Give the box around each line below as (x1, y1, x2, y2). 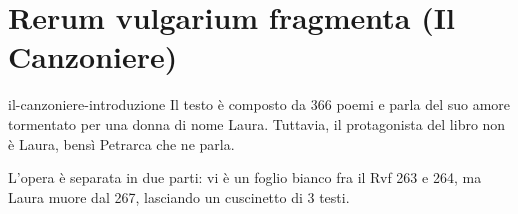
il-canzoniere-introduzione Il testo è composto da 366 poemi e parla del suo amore (8, 94, 511, 115)
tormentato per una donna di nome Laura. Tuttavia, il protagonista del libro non (8, 113, 506, 134)
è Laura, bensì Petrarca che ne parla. (8, 133, 235, 154)
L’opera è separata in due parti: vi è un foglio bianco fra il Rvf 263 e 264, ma (8, 167, 482, 188)
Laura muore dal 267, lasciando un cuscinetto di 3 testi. (8, 186, 350, 207)
